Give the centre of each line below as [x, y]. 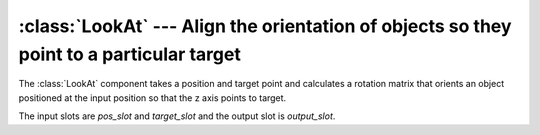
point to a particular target [130, 54]
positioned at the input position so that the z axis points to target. [152, 97]
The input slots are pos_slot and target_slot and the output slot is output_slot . [177, 116]
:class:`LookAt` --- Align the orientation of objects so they [265, 26]
